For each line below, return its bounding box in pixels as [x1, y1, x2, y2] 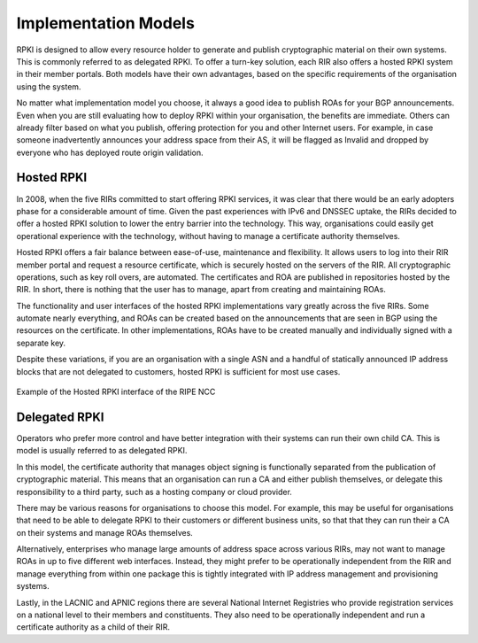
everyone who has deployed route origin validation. [16, 147, 204, 158]
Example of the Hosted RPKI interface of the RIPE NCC [16, 386, 216, 398]
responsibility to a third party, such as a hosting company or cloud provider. [16, 486, 292, 497]
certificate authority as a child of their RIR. [16, 622, 171, 632]
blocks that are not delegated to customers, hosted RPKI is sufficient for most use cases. [16, 366, 341, 376]
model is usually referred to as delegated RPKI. [16, 445, 188, 456]
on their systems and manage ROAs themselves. [16, 527, 194, 538]
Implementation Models [16, 13, 195, 33]
